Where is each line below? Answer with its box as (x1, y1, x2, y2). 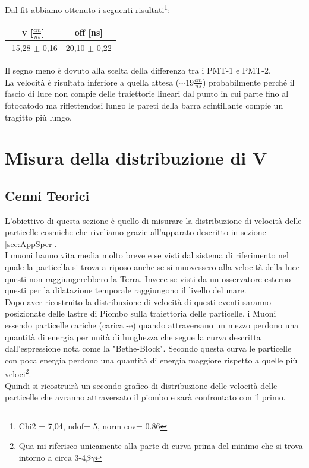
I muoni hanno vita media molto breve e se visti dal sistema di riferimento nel (5, 249, 289, 261)
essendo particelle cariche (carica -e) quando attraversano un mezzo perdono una (5, 319, 299, 331)
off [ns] (74, 26, 103, 38)
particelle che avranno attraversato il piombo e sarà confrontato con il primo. (5, 391, 286, 403)
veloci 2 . (5, 366, 31, 380)
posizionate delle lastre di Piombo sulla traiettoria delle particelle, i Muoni (5, 307, 276, 320)
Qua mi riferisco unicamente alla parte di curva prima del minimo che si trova (18, 439, 303, 452)
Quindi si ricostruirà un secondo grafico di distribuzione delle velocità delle (5, 379, 278, 391)
